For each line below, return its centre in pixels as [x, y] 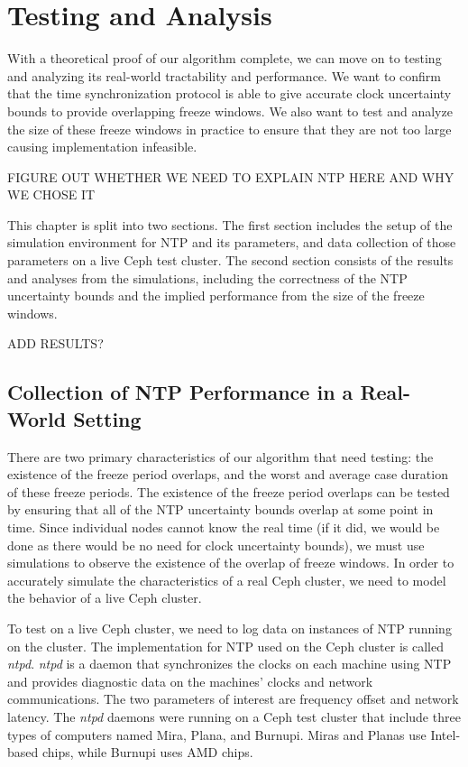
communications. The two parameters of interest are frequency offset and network [233, 699]
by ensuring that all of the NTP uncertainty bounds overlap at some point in [220, 509]
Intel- [445, 734]
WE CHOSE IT [51, 194]
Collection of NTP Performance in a [180, 392]
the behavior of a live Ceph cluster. [105, 598]
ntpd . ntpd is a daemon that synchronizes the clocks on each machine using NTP [229, 664]
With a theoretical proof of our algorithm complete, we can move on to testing [225, 58]
